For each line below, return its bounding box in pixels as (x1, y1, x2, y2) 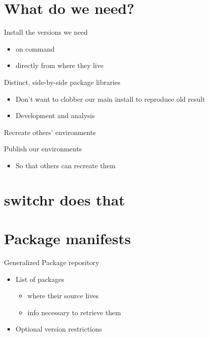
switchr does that (4, 189, 125, 209)
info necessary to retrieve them (27, 307, 121, 317)
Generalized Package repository (4, 257, 100, 267)
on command (15, 43, 55, 54)
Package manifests (4, 228, 131, 249)
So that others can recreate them (15, 160, 116, 170)
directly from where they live (15, 60, 104, 70)
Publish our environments (4, 143, 82, 154)
